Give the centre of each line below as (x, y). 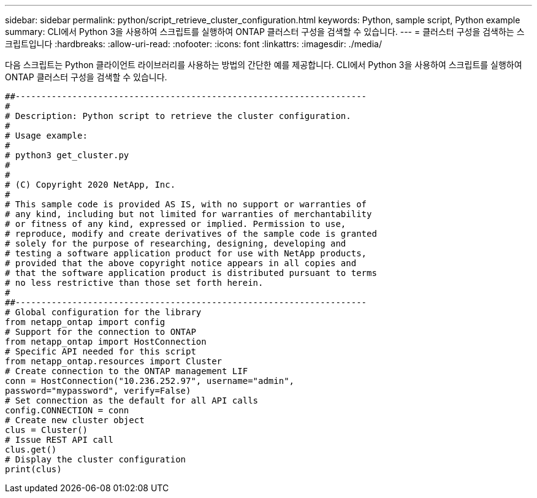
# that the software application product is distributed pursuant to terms (191, 273)
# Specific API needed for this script (101, 351)
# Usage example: (46, 136)
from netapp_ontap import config (85, 322)
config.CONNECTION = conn (67, 410)
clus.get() (31, 450)
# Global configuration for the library (103, 312)
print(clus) (33, 469)
